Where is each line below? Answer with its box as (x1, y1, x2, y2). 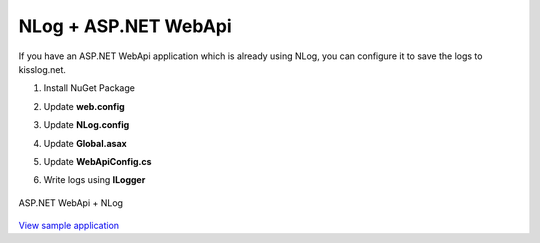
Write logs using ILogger (43, 174, 146, 186)
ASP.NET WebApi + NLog (18, 196, 124, 209)
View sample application (18, 220, 120, 232)
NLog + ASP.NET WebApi (18, 15, 232, 37)
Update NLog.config (43, 119, 130, 131)
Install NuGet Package (43, 82, 135, 94)
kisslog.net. (18, 63, 67, 75)
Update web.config (43, 100, 125, 112)
